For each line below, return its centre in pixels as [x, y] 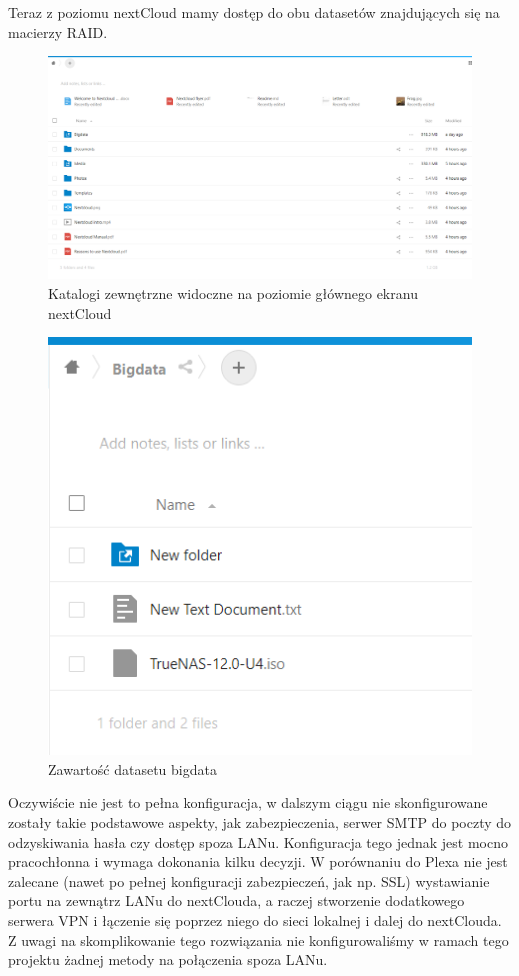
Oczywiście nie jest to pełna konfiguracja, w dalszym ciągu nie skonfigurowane [248, 802]
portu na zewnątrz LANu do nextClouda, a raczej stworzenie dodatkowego [236, 900]
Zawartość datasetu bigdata [132, 768]
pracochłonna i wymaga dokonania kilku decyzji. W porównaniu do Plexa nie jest [258, 861]
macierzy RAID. [58, 31]
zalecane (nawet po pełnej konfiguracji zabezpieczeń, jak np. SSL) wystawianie [249, 880]
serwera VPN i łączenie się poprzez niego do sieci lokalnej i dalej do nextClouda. [255, 919]
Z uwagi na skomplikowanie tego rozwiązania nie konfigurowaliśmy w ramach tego [258, 939]
